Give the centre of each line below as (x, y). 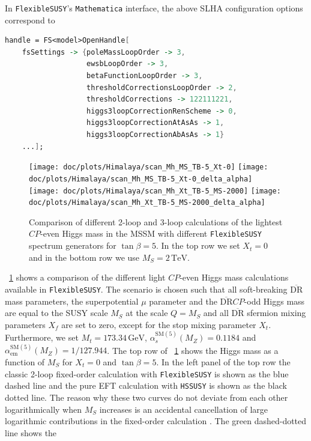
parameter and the (183, 301)
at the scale (147, 313)
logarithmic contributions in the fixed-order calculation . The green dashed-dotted (156, 421)
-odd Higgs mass (274, 301)
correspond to (30, 20)
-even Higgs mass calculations (234, 277)
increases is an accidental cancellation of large (184, 409)
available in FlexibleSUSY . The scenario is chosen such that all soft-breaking (146, 289)
